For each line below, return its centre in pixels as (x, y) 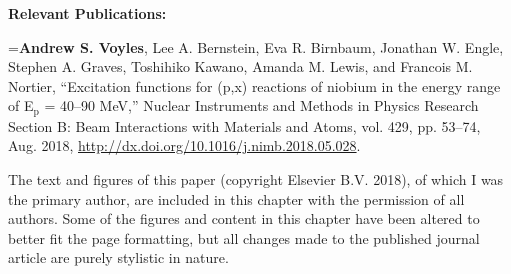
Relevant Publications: (87, 13)
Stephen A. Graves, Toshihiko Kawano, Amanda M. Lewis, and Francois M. (240, 66)
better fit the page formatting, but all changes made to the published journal (244, 237)
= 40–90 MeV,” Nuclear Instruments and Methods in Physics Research (261, 105)
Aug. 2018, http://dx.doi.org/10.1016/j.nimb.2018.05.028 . (184, 145)
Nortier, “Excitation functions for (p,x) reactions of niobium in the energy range (254, 85)
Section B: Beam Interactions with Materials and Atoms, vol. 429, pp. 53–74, (244, 125)
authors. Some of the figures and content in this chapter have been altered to (244, 218)
